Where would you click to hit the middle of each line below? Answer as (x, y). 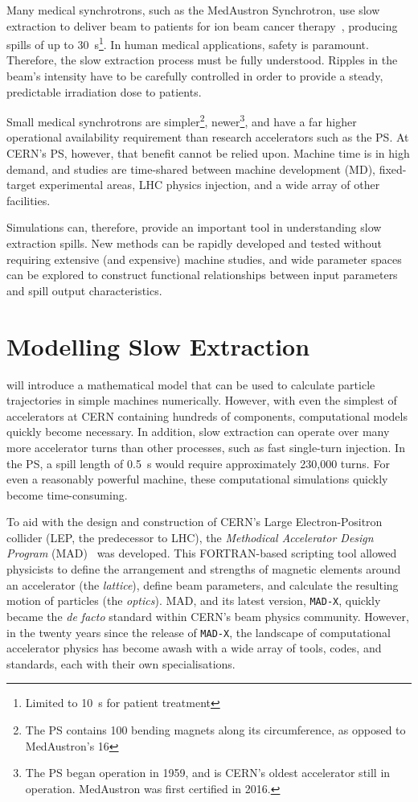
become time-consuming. (67, 494)
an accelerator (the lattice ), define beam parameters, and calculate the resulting (203, 584)
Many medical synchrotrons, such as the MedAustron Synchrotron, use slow (193, 10)
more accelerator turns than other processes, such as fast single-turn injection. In (206, 447)
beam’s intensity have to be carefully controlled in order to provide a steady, (195, 76)
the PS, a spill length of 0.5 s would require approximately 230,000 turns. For (198, 463)
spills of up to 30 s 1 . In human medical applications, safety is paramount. (188, 43)
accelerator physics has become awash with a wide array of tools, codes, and (194, 648)
